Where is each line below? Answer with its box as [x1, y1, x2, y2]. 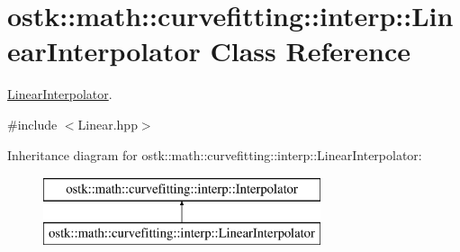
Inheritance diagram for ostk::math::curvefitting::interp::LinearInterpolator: [7, 145, 422, 164]
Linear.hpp [77, 114, 138, 133]
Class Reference [210, 32, 411, 69]
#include [7, 114, 58, 133]
